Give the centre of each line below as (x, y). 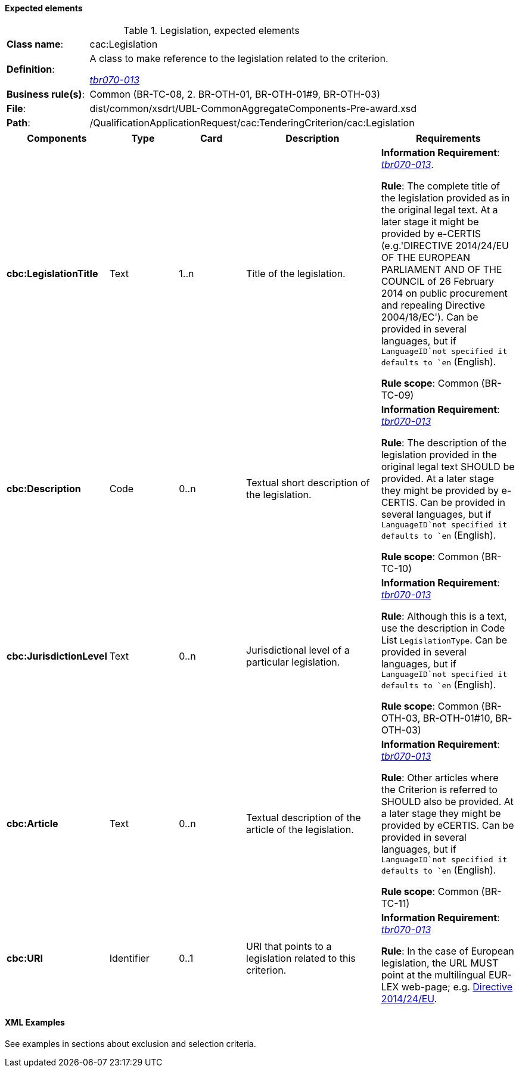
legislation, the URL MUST (440, 963)
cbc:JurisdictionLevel (57, 656)
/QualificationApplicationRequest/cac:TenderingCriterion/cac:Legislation (252, 122)
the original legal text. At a (439, 209)
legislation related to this (301, 958)
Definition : (31, 69)
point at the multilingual (433, 975)
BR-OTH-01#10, (458, 718)
